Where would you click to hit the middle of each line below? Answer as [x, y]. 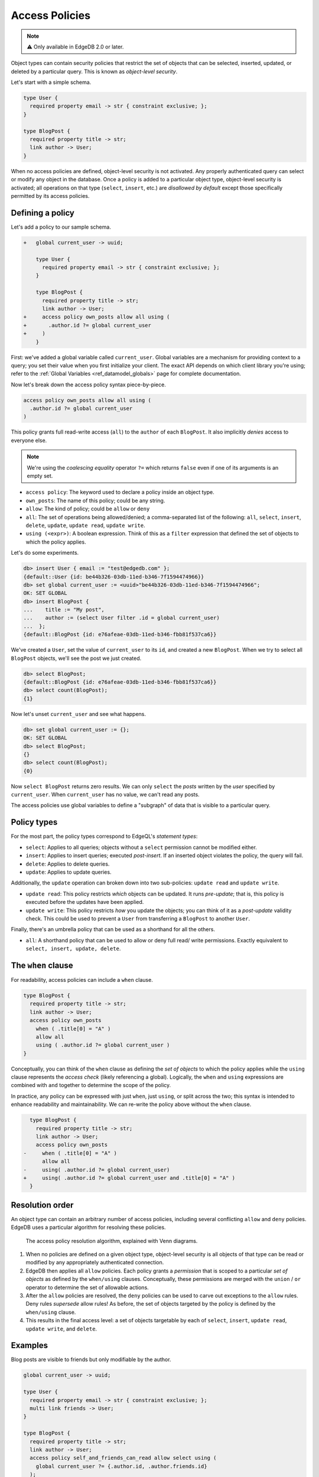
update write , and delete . [61, 1329]
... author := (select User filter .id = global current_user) [121, 618]
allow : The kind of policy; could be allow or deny [88, 509]
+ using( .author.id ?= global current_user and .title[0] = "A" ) [129, 1178]
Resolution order [42, 1205]
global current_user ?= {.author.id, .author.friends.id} [121, 1466]
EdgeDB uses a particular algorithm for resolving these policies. [88, 1227]
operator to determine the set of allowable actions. [87, 1287]
